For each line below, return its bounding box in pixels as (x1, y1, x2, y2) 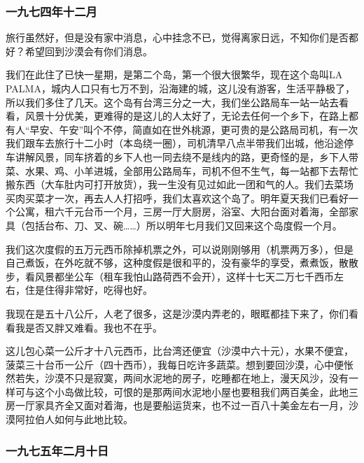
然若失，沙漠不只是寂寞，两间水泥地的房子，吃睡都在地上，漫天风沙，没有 (6, 371, 349, 385)
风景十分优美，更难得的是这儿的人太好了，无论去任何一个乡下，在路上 (24, 108, 349, 123)
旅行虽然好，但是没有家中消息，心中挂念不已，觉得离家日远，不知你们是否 (6, 30, 349, 45)
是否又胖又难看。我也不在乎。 (24, 320, 162, 334)
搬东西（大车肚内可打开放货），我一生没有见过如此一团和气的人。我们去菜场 (6, 177, 353, 192)
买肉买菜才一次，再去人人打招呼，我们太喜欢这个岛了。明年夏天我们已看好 (6, 190, 349, 205)
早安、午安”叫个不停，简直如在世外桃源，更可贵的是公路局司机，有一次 (29, 122, 358, 136)
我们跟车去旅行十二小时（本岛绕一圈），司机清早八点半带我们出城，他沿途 (6, 136, 344, 150)
